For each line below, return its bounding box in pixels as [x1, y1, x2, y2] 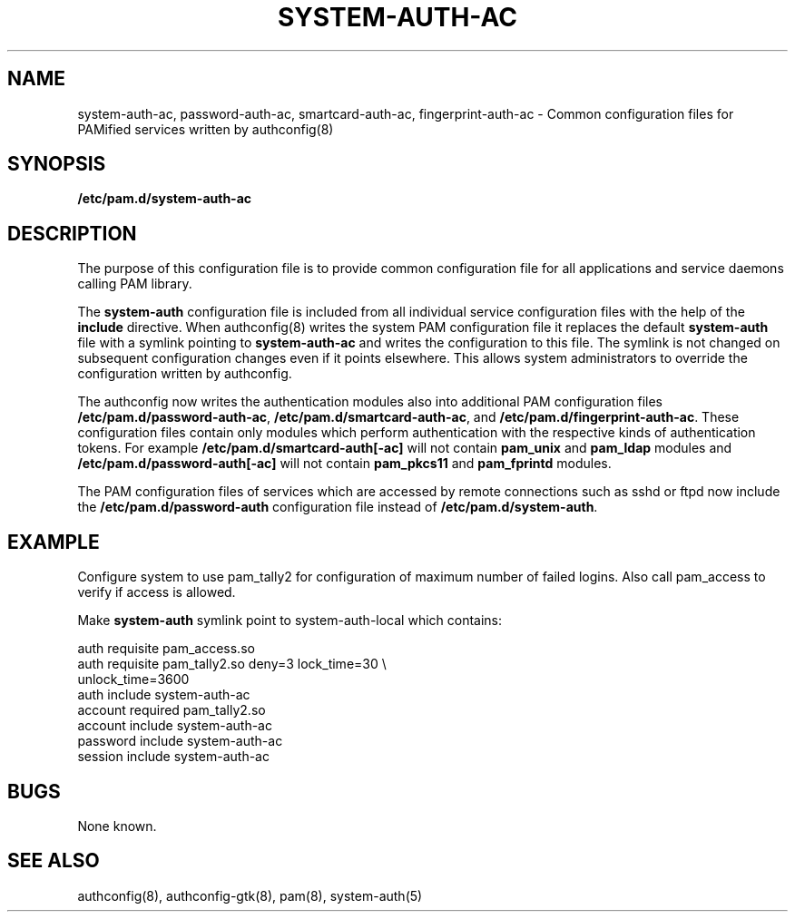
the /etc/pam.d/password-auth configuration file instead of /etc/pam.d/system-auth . [77, 499, 598, 515]
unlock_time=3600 [77, 671, 190, 688]
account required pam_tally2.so [77, 702, 266, 719]
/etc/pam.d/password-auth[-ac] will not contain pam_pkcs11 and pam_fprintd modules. [77, 455, 612, 472]
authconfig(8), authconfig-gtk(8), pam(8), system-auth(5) [77, 887, 423, 904]
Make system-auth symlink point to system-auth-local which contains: [77, 612, 503, 629]
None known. [77, 817, 157, 834]
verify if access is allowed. [77, 584, 236, 601]
